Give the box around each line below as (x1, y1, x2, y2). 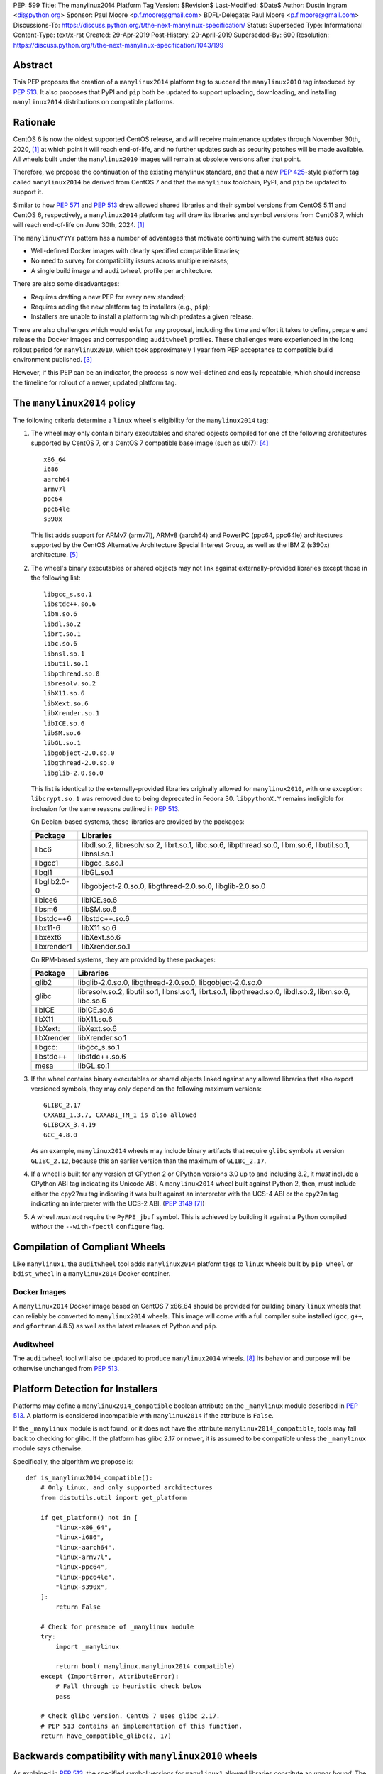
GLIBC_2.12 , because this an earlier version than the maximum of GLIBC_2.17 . (30, 1157, 267, 1165)
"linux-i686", (55, 1533, 105, 1541)
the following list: (30, 573, 81, 582)
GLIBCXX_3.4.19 (43, 1121, 96, 1129)
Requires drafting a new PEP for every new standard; (30, 292, 186, 301)
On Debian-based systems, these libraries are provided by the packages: (30, 817, 245, 826)
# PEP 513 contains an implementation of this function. (40, 1721, 243, 1730)
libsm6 (35, 904, 58, 914)
